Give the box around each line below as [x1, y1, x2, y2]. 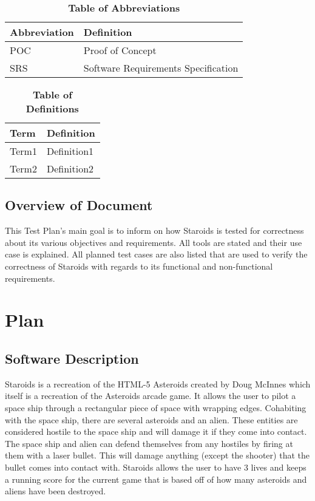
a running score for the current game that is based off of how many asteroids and [5, 472, 307, 485]
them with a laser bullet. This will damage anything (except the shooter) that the [5, 449, 310, 462]
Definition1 [46, 144, 94, 158]
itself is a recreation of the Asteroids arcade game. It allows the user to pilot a [5, 389, 296, 402]
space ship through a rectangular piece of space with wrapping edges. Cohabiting [5, 401, 307, 414]
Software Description [5, 349, 139, 367]
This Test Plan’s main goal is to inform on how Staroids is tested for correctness [5, 224, 304, 237]
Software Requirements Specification [83, 61, 239, 75]
